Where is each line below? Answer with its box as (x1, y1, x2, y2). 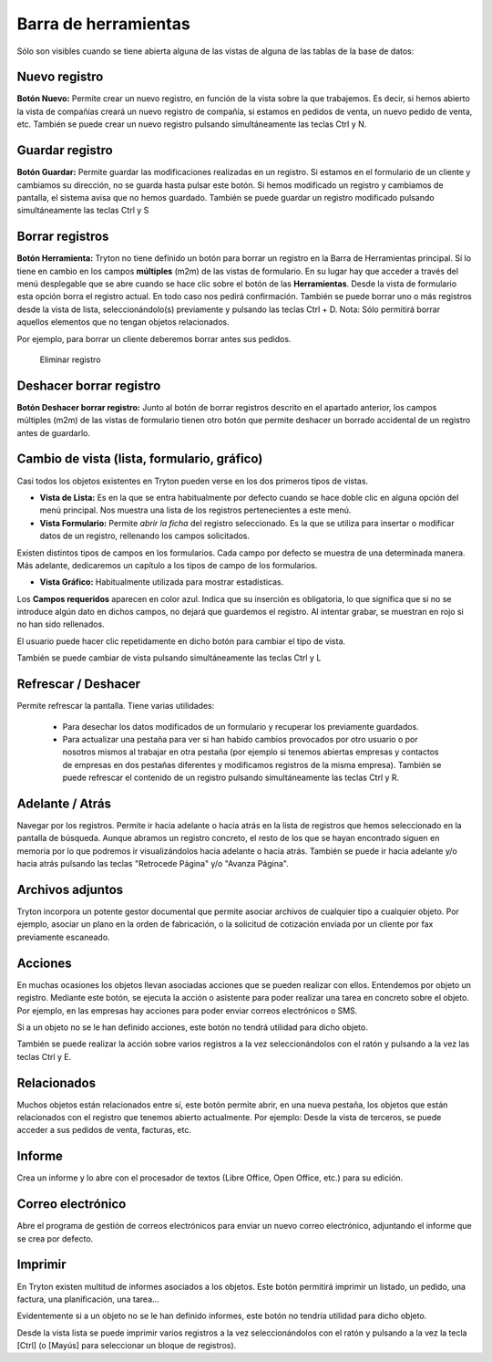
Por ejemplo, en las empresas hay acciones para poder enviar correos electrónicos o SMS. (16, 1004, 358, 1016)
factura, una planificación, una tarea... (16, 1294, 159, 1305)
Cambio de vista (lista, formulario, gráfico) (16, 452, 263, 467)
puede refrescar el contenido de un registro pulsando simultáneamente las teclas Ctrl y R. (62, 772, 400, 784)
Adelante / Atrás (16, 795, 112, 811)
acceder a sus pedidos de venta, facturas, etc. (16, 1125, 191, 1136)
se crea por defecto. (16, 1232, 94, 1244)
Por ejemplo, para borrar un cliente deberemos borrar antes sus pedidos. (16, 333, 292, 344)
